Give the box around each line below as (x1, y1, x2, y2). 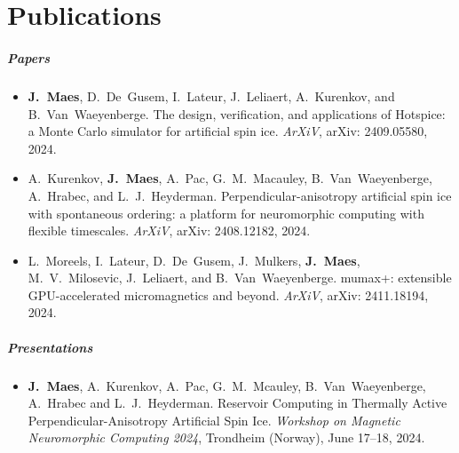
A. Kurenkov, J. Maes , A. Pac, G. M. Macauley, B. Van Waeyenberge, (28, 169, 432, 187)
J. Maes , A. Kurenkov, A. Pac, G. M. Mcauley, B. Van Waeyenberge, (28, 376, 426, 394)
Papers (7, 48, 51, 67)
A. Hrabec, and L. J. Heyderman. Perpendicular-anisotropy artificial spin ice (28, 186, 452, 204)
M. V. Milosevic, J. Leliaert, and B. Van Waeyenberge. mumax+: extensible (28, 268, 452, 287)
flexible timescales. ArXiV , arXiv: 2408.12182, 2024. (28, 221, 311, 240)
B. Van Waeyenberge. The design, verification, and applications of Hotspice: (28, 104, 446, 123)
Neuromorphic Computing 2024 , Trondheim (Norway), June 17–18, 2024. (28, 428, 425, 447)
